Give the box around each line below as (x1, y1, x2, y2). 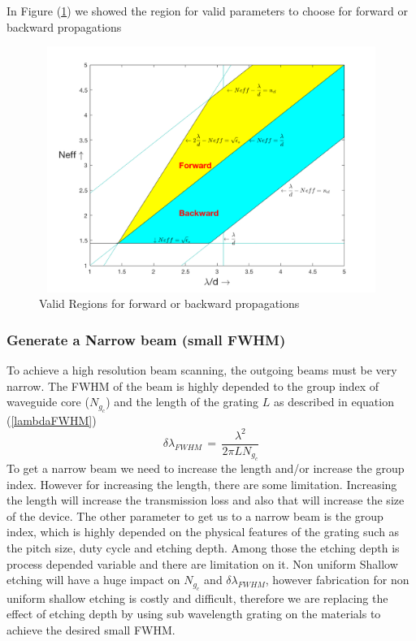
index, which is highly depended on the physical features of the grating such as (6, 523, 400, 540)
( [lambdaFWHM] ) (6, 411, 97, 428)
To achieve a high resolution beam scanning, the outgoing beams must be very (6, 361, 397, 378)
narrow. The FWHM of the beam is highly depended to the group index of (6, 377, 379, 394)
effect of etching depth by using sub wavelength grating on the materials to (6, 605, 381, 622)
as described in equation (273, 393, 394, 410)
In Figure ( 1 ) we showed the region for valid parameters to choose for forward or (6, 2, 408, 19)
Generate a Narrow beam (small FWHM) (6, 329, 286, 349)
